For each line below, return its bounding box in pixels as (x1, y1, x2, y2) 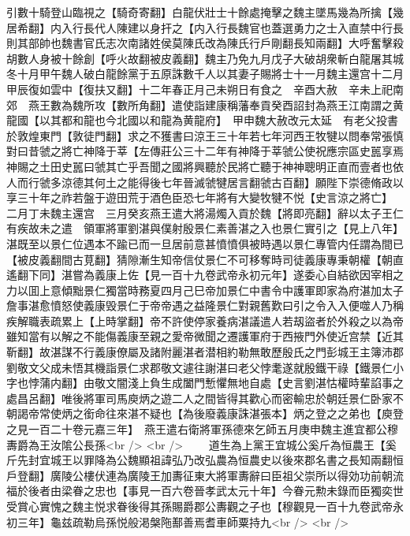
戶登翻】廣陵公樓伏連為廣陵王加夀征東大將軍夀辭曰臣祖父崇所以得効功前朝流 (6, 467, 404, 483)
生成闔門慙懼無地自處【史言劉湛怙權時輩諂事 (160, 374, 393, 391)
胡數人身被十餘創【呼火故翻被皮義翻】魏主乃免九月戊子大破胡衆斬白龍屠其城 (6, 50, 404, 66)
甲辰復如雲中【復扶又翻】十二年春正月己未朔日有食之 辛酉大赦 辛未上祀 (6, 80, 393, 97)
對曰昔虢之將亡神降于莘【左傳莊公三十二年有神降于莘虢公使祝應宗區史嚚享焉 (6, 143, 404, 159)
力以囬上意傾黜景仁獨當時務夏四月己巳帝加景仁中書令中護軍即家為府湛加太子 (6, 281, 404, 298)
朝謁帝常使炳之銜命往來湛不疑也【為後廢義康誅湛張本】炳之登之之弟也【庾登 (6, 405, 404, 422)
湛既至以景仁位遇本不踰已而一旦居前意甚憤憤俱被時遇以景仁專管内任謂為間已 (6, 235, 404, 251)
